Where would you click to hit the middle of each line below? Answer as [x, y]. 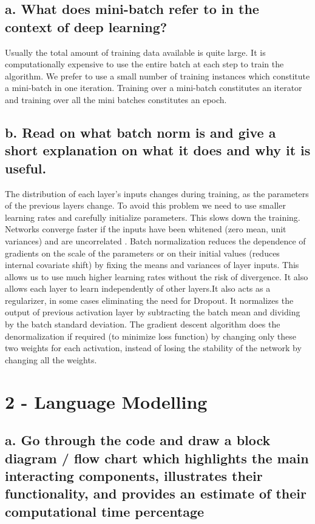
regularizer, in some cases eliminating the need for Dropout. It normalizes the [149, 300]
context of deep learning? [86, 26]
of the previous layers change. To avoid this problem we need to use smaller [145, 205]
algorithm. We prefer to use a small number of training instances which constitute [157, 76]
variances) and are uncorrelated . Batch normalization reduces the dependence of [155, 240]
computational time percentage [105, 511]
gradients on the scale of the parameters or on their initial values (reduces [142, 253]
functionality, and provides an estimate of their [156, 493]
